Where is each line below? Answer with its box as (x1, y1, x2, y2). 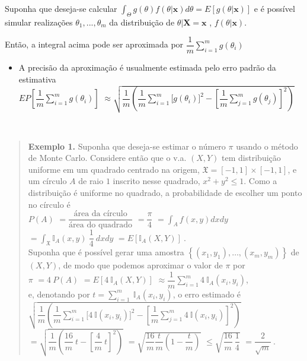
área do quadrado (69, 221, 133, 230)
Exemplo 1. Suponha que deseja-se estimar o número (28, 140, 226, 152)
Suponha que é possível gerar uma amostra (28, 246, 184, 258)
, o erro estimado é (172, 287, 241, 300)
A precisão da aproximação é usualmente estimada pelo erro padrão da (18, 61, 276, 74)
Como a (248, 175, 277, 187)
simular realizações (5, 15, 73, 28)
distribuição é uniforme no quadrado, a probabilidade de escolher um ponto (28, 186, 302, 198)
